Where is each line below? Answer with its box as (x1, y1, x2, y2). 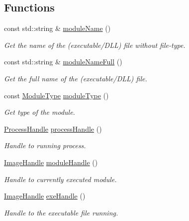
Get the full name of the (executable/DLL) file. (4, 73, 147, 83)
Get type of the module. (4, 107, 75, 117)
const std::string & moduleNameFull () (4, 56, 122, 67)
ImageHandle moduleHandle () (4, 157, 98, 167)
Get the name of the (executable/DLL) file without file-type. (4, 39, 186, 50)
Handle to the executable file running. (4, 207, 118, 218)
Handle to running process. (4, 140, 86, 151)
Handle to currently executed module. (4, 174, 117, 184)
